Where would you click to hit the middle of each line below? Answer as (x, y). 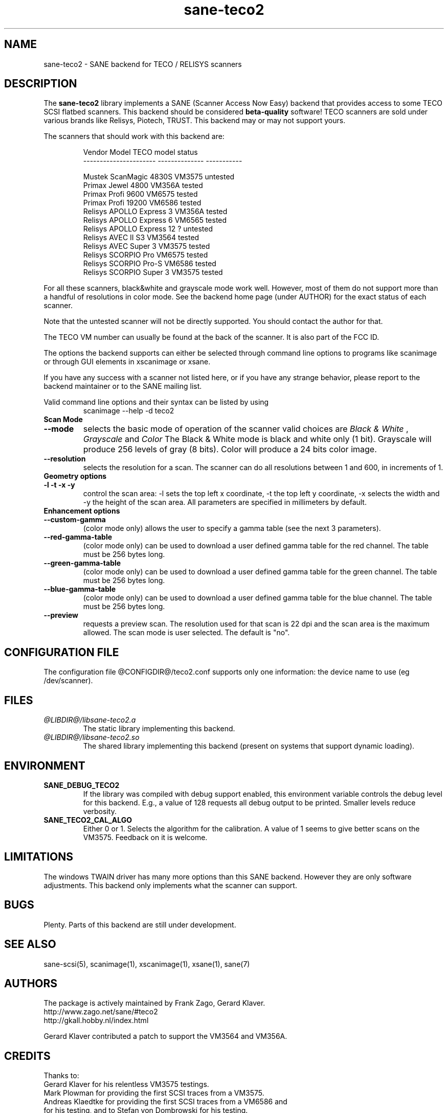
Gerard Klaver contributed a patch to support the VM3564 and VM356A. (165, 1036)
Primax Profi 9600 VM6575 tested (140, 194)
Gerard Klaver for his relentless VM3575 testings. (126, 1084)
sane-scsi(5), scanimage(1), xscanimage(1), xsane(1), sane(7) (147, 964)
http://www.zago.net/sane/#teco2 (101, 1012)
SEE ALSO (30, 944)
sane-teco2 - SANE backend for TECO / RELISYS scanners (143, 64)
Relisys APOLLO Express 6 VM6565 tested (155, 220)
